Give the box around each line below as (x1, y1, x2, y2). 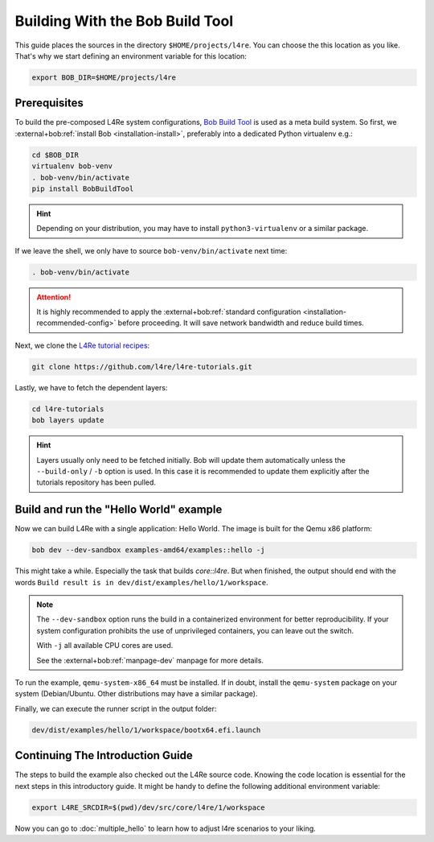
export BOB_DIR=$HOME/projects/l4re (31, 72, 177, 82)
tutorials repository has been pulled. (36, 477, 157, 487)
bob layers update (31, 415, 104, 425)
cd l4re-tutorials (31, 404, 104, 414)
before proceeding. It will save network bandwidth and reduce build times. (117, 318, 365, 328)
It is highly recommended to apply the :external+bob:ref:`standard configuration (36, 307, 301, 317)
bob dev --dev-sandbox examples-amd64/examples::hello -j (31, 546, 265, 555)
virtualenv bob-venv (31, 162, 113, 171)
